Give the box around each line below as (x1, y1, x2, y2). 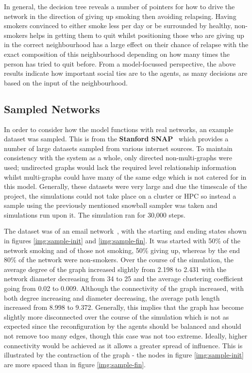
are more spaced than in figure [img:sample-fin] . (4, 359, 146, 369)
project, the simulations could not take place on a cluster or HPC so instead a (4, 190, 236, 201)
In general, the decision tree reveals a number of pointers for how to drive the (4, 1, 235, 11)
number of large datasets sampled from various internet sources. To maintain (4, 143, 233, 153)
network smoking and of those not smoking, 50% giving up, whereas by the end (4, 245, 240, 255)
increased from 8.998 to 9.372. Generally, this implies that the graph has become (4, 302, 244, 312)
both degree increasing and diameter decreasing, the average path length (4, 292, 220, 303)
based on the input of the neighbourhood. (4, 77, 128, 87)
